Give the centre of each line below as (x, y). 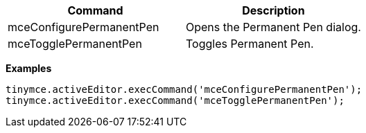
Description (273, 10)
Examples (29, 68)
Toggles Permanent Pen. (250, 44)
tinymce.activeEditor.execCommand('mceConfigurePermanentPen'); (184, 89)
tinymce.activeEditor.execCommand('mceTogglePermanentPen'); (175, 100)
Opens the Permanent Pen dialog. (273, 27)
